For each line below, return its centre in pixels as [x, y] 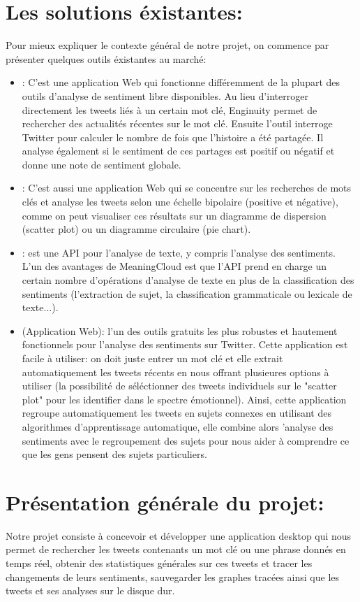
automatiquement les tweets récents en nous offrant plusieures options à [175, 372]
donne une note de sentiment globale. [102, 164]
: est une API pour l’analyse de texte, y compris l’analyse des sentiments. [179, 252]
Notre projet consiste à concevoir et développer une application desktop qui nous [179, 535]
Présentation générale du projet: [165, 502]
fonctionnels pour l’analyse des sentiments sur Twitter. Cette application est [185, 344]
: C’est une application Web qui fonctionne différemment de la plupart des [181, 82]
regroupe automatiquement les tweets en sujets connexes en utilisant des [177, 413]
